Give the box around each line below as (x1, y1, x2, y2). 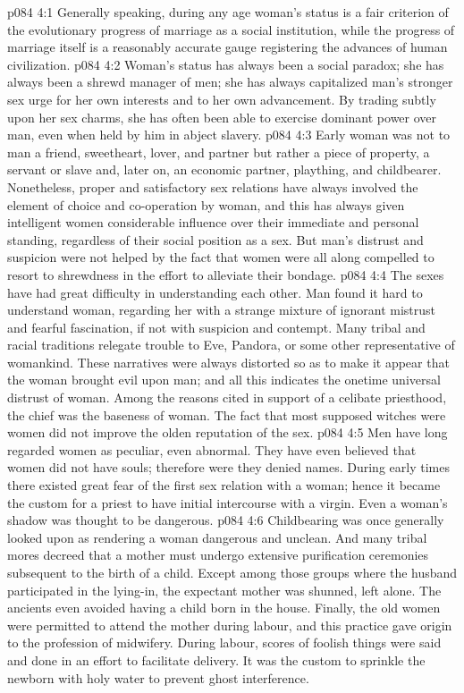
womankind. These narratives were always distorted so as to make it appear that (7, 352, 450, 371)
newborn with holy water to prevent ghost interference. (7, 668, 309, 687)
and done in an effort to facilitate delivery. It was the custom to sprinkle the (7, 650, 426, 669)
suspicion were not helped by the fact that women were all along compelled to (7, 248, 434, 266)
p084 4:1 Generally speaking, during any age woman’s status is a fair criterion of (7, 3, 449, 21)
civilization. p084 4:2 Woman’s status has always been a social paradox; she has (7, 55, 444, 73)
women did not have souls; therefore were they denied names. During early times (7, 458, 450, 477)
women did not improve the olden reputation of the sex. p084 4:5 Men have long (7, 423, 448, 442)
